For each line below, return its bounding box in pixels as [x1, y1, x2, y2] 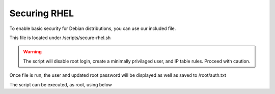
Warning [23, 49, 42, 55]
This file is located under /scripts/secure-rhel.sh [9, 35, 111, 41]
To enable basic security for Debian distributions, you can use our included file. [9, 25, 176, 32]
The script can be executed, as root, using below [9, 81, 112, 87]
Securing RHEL [9, 8, 74, 19]
